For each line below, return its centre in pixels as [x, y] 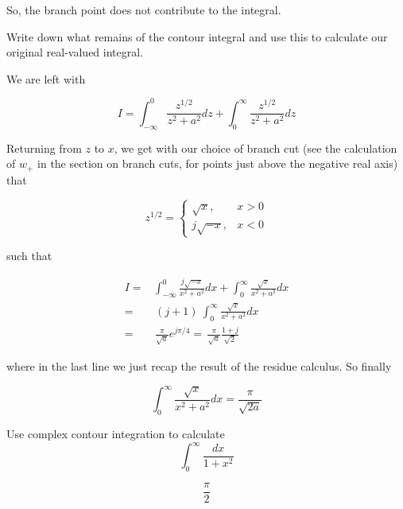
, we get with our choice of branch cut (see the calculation [256, 148]
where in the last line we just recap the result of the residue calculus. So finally [199, 366]
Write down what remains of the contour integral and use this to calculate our [197, 36]
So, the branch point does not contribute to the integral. [144, 10]
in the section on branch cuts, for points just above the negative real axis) [218, 163]
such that [29, 256]
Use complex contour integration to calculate [116, 433]
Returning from [44, 148]
